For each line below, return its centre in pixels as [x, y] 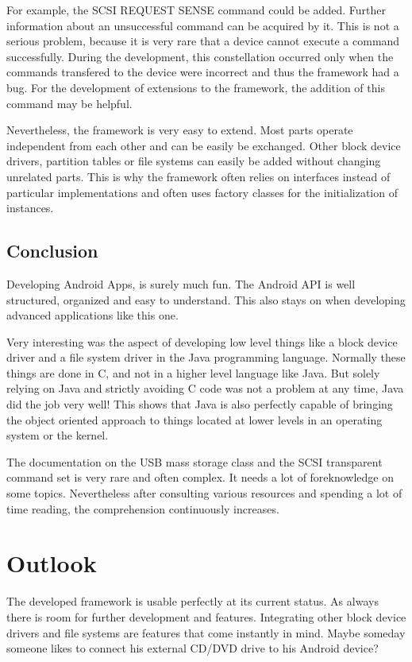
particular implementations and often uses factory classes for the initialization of [202, 192]
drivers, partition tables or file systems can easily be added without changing [194, 161]
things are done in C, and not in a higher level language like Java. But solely [193, 372]
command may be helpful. [69, 103]
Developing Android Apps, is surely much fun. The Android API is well [181, 283]
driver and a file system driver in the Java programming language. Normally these [206, 357]
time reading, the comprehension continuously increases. [143, 508]
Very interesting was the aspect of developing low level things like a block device [202, 341]
